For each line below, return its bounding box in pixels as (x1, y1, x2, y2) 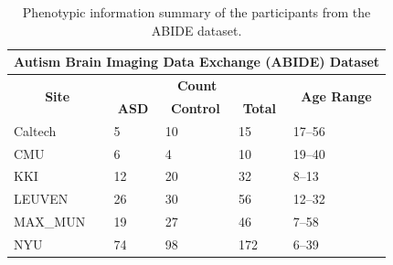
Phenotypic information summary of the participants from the (22, 3, 371, 21)
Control (171, 98, 220, 117)
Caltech (14, 121, 57, 140)
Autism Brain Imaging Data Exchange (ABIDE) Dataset (14, 52, 380, 71)
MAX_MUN (14, 212, 86, 231)
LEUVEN (14, 189, 69, 208)
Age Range (301, 87, 372, 106)
